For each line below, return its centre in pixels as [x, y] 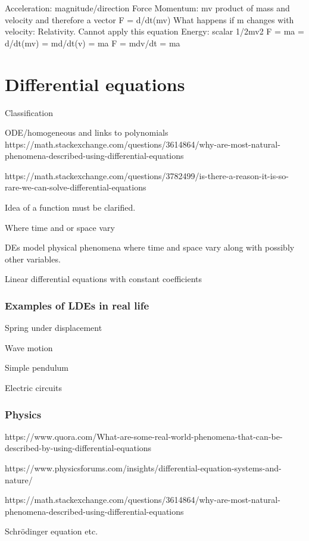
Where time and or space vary [60, 227]
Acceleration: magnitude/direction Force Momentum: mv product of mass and [147, 8]
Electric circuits [34, 388]
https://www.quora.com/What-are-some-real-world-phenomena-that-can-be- [144, 436]
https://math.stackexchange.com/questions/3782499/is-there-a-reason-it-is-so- [147, 175]
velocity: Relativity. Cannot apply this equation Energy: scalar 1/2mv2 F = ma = [154, 31]
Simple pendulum [37, 368]
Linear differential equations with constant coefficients [104, 279]
